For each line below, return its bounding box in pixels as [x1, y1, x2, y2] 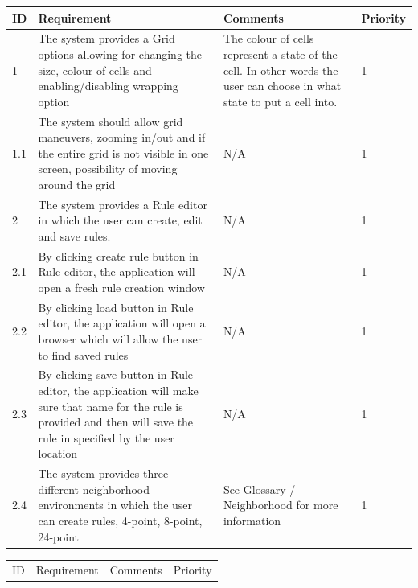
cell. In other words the [223, 61, 338, 78]
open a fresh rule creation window [38, 279, 205, 295]
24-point [38, 528, 80, 545]
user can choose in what [223, 77, 342, 94]
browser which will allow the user [38, 331, 203, 347]
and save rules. [38, 227, 111, 244]
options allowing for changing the [38, 45, 202, 62]
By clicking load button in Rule [38, 298, 194, 315]
